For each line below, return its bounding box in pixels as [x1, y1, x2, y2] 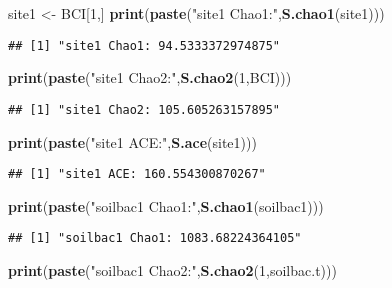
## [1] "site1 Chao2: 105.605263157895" [8, 102, 281, 117]
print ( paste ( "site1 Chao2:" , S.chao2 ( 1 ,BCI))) [8, 67, 292, 88]
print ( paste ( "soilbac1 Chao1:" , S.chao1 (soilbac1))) [8, 195, 324, 216]
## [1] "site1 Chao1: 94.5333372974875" [8, 38, 281, 53]
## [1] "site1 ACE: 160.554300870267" [8, 167, 266, 182]
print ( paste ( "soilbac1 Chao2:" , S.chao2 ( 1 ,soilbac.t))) [8, 260, 337, 280]
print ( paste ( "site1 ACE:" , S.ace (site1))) [8, 131, 257, 152]
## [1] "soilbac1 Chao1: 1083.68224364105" [8, 231, 302, 246]
